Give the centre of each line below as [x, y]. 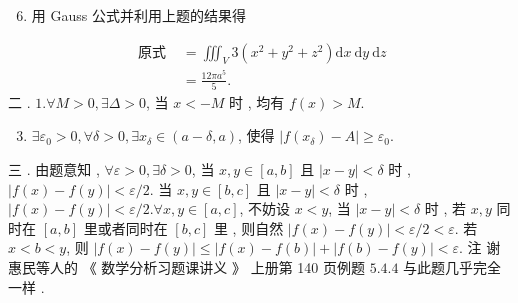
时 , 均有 [257, 101]
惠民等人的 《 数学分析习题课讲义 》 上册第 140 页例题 [186, 266]
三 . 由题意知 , [54, 169]
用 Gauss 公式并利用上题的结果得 [138, 15]
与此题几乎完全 [452, 266]
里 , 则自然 [248, 227]
